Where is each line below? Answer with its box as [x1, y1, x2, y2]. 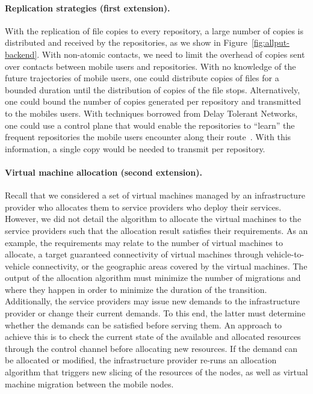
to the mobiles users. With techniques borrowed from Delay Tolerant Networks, [5, 106, 298, 119]
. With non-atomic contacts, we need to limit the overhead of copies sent [37, 48, 305, 60]
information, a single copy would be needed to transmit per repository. [5, 142, 265, 155]
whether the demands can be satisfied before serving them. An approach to [5, 318, 282, 331]
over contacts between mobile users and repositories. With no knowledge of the [5, 60, 296, 72]
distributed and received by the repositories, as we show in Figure [5, 36, 247, 49]
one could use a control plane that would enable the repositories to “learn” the [5, 119, 295, 131]
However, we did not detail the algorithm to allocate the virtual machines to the [5, 212, 302, 225]
